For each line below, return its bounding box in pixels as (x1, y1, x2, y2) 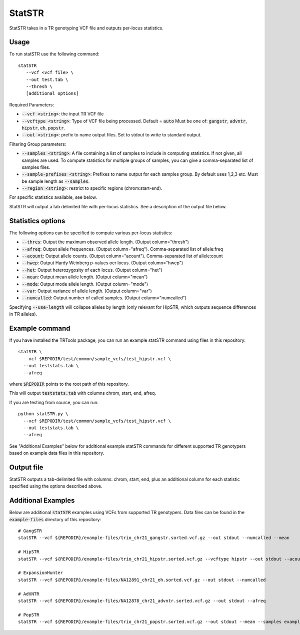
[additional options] (25, 90, 79, 96)
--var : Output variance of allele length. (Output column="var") (21, 288, 152, 294)
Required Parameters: (9, 101, 54, 107)
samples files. (21, 164, 50, 170)
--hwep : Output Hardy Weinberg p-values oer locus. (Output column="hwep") (21, 260, 183, 266)
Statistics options (9, 216, 65, 225)
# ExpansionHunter (18, 570, 63, 576)
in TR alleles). (9, 311, 37, 317)
